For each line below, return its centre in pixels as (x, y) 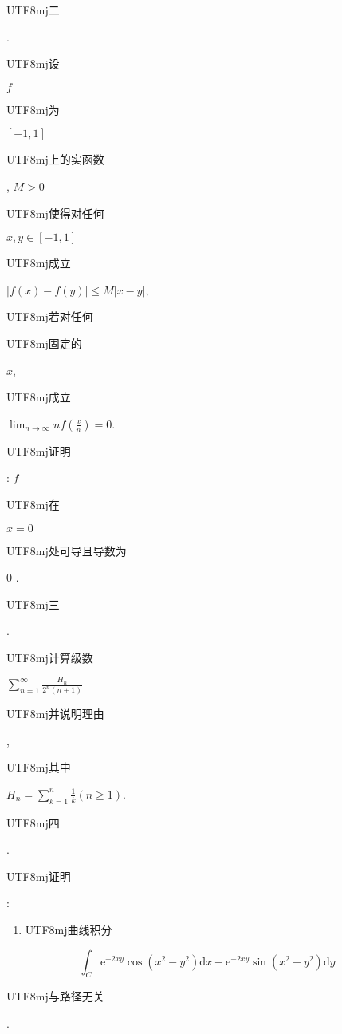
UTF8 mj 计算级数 (50, 657)
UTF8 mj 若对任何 (50, 316)
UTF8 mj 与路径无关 (55, 996)
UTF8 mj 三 (33, 604)
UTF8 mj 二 (33, 10)
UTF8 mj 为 (33, 109)
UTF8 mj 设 (33, 63)
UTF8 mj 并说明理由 (55, 714)
